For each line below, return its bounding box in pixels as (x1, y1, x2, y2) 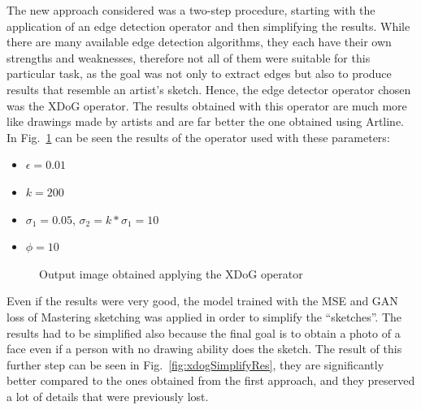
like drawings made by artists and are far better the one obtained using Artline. (7, 113, 405, 130)
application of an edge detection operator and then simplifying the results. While (7, 17, 410, 34)
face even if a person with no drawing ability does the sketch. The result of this (7, 340, 402, 357)
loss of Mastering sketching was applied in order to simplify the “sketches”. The (7, 308, 402, 325)
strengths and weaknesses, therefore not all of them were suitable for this (7, 49, 371, 66)
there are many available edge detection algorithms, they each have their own (7, 33, 392, 50)
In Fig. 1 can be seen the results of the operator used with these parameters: (7, 128, 390, 145)
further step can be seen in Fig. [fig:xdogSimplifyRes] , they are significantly (7, 356, 384, 373)
